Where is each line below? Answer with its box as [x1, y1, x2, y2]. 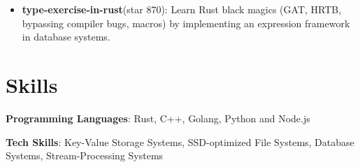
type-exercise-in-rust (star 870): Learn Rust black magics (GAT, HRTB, [22, 2, 342, 16]
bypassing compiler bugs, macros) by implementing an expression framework [22, 15, 350, 30]
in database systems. [22, 29, 110, 44]
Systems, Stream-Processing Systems [6, 148, 164, 163]
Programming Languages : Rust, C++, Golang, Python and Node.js [6, 110, 310, 125]
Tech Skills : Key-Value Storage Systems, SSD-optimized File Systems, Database [6, 134, 354, 149]
